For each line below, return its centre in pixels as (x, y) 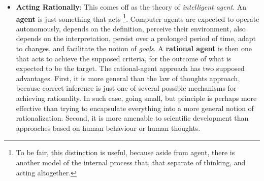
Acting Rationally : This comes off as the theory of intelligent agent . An (131, 7)
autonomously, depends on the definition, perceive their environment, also (131, 28)
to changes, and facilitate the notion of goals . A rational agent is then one (134, 48)
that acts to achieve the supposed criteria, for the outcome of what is (124, 58)
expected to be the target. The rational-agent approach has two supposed (130, 68)
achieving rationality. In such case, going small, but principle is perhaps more (136, 98)
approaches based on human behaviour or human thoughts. (108, 128)
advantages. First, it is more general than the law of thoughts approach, (128, 78)
